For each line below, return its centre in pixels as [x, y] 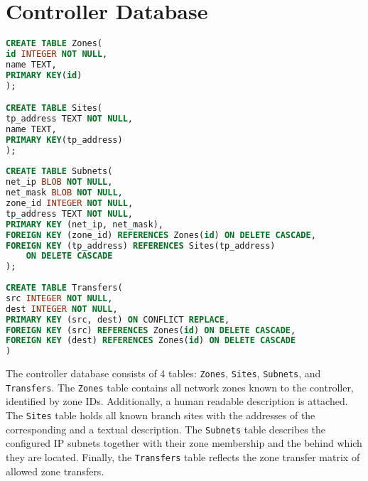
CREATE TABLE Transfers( [64, 288]
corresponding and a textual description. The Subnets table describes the [166, 429]
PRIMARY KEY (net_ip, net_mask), [85, 224]
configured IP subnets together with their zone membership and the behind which [184, 443]
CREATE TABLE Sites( [54, 108]
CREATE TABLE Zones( [54, 44]
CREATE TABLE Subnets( [59, 172]
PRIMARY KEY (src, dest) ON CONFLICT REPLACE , [118, 319]
